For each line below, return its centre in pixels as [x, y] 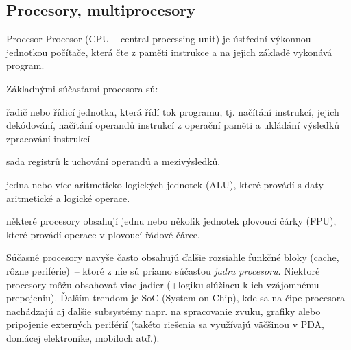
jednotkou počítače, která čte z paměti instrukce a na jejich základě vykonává [169, 52]
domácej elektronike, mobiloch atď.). [83, 337]
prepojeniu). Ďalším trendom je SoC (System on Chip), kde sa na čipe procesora [176, 298]
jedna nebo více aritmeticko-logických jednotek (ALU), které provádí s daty [165, 184]
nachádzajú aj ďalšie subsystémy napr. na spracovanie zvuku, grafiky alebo [164, 311]
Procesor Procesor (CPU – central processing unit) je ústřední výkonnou [159, 39]
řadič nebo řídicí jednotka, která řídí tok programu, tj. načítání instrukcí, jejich [173, 111]
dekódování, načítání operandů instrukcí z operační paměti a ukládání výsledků [173, 125]
